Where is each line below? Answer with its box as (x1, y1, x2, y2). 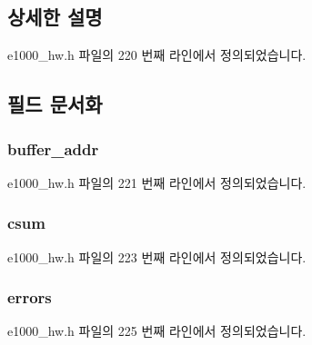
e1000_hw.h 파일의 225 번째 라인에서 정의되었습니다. (7, 321, 307, 340)
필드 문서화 (7, 90, 103, 118)
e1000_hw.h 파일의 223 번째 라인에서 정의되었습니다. (7, 247, 307, 266)
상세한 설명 (7, 3, 103, 31)
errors (7, 286, 52, 309)
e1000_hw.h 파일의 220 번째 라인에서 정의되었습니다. (7, 45, 307, 64)
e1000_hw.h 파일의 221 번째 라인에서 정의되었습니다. (7, 172, 307, 192)
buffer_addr (7, 137, 99, 160)
